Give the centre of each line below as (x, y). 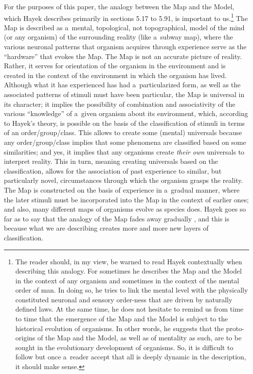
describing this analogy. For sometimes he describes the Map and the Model (128, 271)
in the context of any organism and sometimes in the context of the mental (127, 280)
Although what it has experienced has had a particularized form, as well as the (122, 85)
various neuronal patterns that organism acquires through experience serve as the (125, 47)
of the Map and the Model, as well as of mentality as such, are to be (140, 338)
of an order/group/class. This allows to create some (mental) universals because (123, 132)
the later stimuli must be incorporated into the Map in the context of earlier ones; (126, 199)
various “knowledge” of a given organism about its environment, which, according (126, 113)
